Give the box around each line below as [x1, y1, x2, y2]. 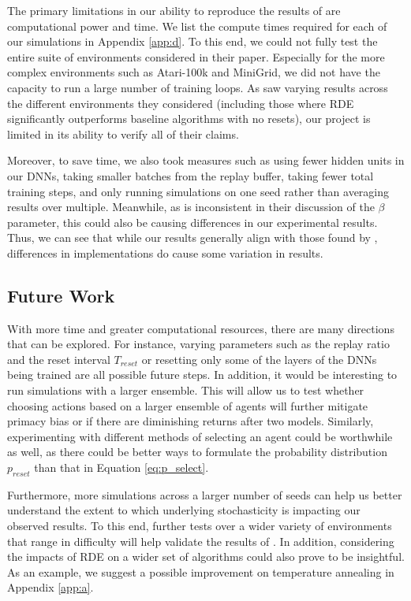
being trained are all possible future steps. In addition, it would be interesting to [7, 366, 398, 383]
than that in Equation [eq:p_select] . [34, 459, 209, 476]
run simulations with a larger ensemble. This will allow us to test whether [7, 382, 364, 399]
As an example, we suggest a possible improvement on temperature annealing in [7, 563, 394, 580]
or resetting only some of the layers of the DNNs [141, 351, 377, 367]
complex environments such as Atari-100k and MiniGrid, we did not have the [7, 64, 380, 80]
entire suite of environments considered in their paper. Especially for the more [7, 48, 385, 65]
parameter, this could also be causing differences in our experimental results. [7, 213, 378, 230]
